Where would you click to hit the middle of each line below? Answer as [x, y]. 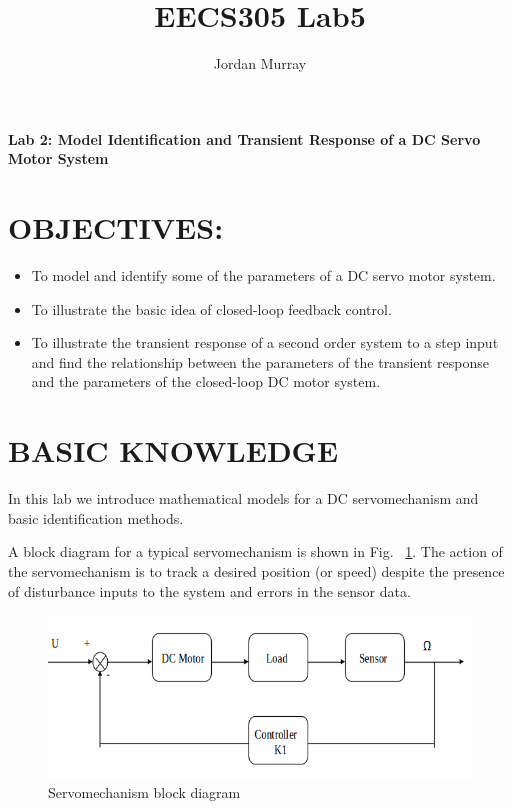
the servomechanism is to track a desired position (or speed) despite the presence [256, 570]
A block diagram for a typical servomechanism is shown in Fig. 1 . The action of [255, 551]
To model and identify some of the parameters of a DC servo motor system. [263, 275]
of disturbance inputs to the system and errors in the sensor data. [209, 590]
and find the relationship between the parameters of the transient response [260, 361]
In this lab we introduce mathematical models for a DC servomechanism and [243, 498]
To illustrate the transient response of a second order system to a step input [265, 342]
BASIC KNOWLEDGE [173, 450]
